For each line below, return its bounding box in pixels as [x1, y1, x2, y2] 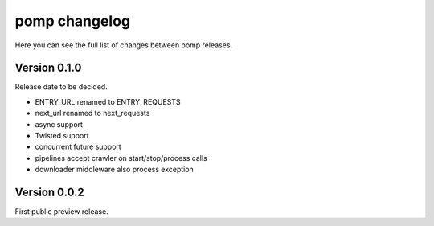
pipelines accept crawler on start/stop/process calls [35, 153, 208, 162]
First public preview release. [14, 207, 108, 216]
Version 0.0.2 [14, 186, 84, 199]
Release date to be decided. [14, 82, 108, 92]
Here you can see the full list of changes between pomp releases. [14, 40, 233, 50]
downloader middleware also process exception [35, 165, 194, 175]
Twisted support [35, 131, 89, 141]
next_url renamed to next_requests [35, 109, 150, 118]
